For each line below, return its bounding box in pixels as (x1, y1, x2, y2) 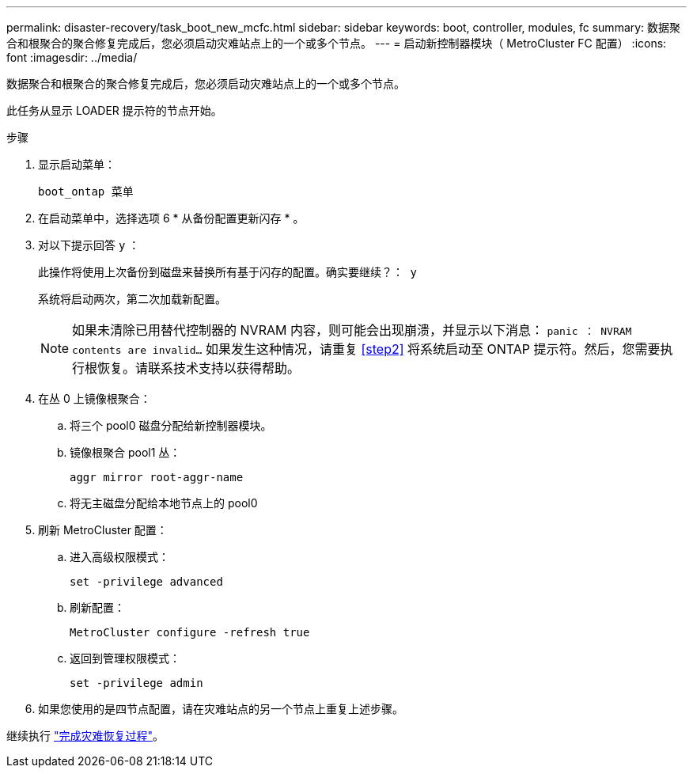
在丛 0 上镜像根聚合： (38, 392, 151, 405)
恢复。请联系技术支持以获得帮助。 (97, 360, 301, 376)
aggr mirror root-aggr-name (70, 471, 244, 484)
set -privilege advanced (70, 575, 223, 588)
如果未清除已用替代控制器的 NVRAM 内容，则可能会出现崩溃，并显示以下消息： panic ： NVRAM (72, 322, 632, 338)
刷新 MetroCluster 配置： (38, 523, 168, 537)
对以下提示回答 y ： (38, 238, 140, 252)
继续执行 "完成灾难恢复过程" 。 (6, 729, 164, 742)
